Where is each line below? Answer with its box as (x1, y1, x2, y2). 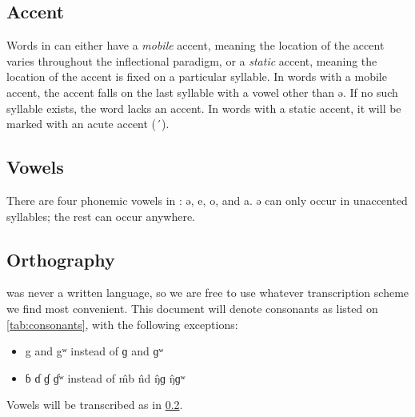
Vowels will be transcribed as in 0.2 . (6, 396, 183, 413)
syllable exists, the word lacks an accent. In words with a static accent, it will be (6, 99, 401, 116)
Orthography (6, 247, 115, 271)
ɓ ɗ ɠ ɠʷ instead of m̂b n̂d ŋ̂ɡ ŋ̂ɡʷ (25, 369, 186, 386)
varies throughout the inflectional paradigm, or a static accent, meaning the (6, 52, 377, 69)
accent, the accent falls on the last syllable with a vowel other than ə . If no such (6, 83, 398, 100)
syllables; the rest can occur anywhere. (6, 207, 195, 224)
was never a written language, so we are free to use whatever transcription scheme (6, 284, 409, 301)
